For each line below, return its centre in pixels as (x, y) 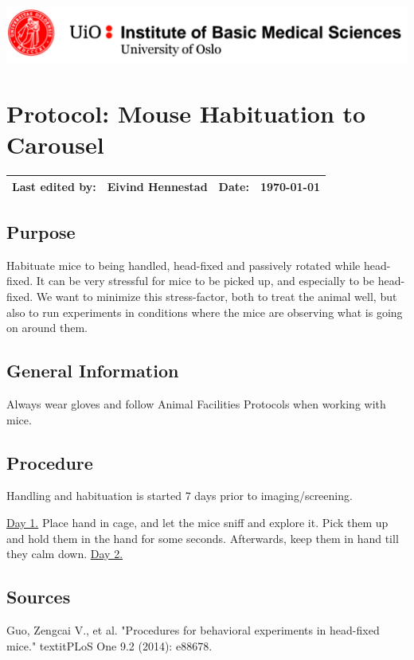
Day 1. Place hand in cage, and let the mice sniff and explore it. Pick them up (197, 522)
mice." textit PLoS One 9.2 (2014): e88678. (109, 645)
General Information (93, 371)
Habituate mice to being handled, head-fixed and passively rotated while (184, 265)
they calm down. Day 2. (65, 554)
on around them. (47, 328)
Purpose (41, 232)
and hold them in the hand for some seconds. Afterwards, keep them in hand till (203, 538)
